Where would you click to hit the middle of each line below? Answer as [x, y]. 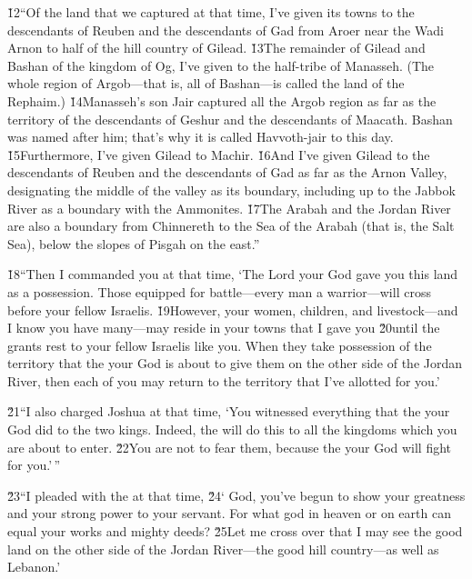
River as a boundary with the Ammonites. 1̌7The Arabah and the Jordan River [229, 208]
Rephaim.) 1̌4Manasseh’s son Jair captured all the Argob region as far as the [222, 100]
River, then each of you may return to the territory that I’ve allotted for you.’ [224, 380]
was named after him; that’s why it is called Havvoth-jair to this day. [201, 137]
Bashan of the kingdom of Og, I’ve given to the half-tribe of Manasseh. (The [221, 65]
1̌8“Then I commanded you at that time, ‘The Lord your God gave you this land [233, 274]
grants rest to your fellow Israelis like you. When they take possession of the [220, 345]
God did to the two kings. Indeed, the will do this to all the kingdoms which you [232, 429]
